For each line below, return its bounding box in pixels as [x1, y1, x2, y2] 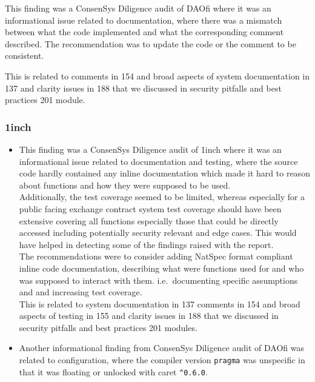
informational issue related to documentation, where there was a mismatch [5, 13, 282, 26]
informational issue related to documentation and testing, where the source [19, 155, 298, 167]
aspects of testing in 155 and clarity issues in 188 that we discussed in [19, 309, 279, 322]
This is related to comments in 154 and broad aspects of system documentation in [5, 69, 310, 82]
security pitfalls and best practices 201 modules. [19, 321, 197, 333]
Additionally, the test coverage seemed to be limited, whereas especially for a [19, 190, 305, 203]
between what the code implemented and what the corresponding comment [5, 25, 284, 38]
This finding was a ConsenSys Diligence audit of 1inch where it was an [19, 142, 282, 155]
